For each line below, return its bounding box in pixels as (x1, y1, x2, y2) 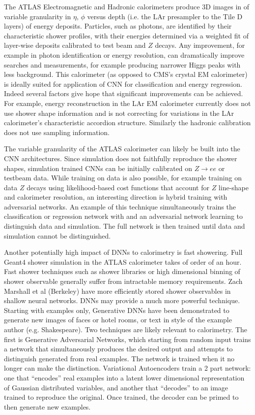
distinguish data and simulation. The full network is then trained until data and (4, 221, 245, 231)
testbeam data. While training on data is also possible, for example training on (4, 173, 242, 183)
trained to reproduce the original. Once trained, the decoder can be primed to (4, 392, 239, 402)
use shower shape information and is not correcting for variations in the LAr (4, 107, 234, 118)
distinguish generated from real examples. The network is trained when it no (4, 353, 235, 363)
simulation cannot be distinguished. (4, 230, 111, 241)
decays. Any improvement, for (155, 40, 245, 50)
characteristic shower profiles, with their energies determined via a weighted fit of (4, 30, 249, 40)
